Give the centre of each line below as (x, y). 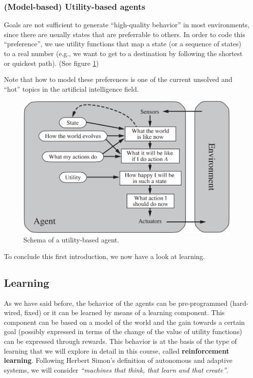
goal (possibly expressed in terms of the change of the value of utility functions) (123, 331)
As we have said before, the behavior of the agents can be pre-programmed (116, 303)
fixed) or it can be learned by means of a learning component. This (125, 312)
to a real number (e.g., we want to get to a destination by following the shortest (123, 53)
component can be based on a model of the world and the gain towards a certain (125, 322)
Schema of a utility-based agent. (71, 240)
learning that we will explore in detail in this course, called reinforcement (117, 350)
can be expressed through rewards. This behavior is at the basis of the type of (120, 341)
